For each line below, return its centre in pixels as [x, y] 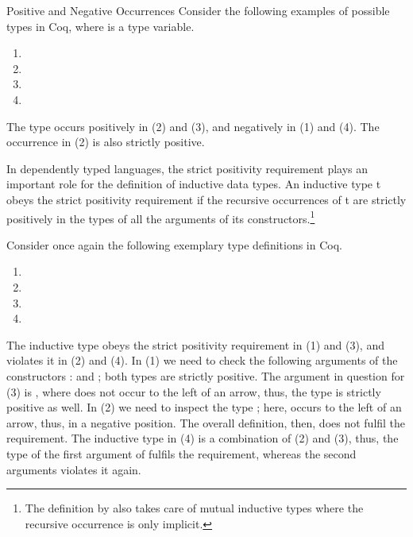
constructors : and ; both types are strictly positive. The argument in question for [206, 375]
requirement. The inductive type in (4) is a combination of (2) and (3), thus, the [203, 438]
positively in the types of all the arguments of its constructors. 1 [161, 217]
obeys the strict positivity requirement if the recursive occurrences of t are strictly [206, 199]
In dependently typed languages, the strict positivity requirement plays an [187, 168]
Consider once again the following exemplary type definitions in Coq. [174, 244]
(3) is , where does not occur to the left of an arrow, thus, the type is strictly [194, 391]
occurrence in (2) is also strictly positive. [106, 142]
